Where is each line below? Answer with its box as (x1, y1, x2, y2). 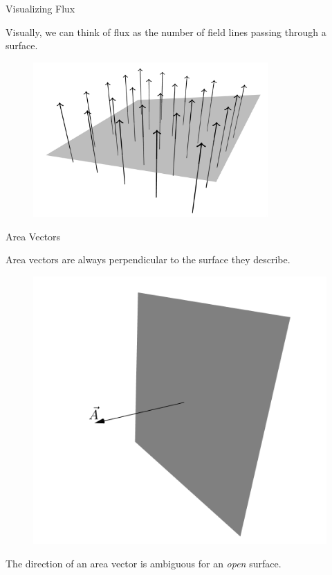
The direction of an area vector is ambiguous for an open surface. (6, 556, 282, 570)
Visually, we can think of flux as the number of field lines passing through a (6, 24, 326, 39)
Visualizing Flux (6, 1, 75, 15)
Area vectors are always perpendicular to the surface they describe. (6, 252, 290, 267)
